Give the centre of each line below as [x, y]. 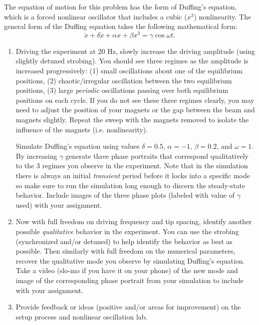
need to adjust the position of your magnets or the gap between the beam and [135, 110]
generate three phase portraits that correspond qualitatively [157, 156]
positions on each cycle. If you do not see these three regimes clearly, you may [135, 100]
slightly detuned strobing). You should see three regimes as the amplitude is [132, 61]
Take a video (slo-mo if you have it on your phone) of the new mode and [127, 270]
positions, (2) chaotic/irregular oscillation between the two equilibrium [124, 80]
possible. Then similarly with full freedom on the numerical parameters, [126, 251]
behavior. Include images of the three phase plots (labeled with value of [125, 195]
